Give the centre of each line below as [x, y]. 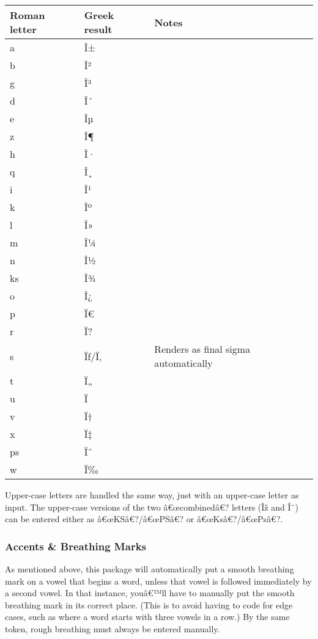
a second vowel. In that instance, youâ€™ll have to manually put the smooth [150, 593]
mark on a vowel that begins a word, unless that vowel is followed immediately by [158, 581]
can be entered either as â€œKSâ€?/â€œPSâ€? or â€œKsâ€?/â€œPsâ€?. [144, 519]
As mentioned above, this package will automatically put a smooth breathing [150, 569]
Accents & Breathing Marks [76, 546]
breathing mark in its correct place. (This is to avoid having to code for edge [149, 604]
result [98, 29]
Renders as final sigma [202, 349]
